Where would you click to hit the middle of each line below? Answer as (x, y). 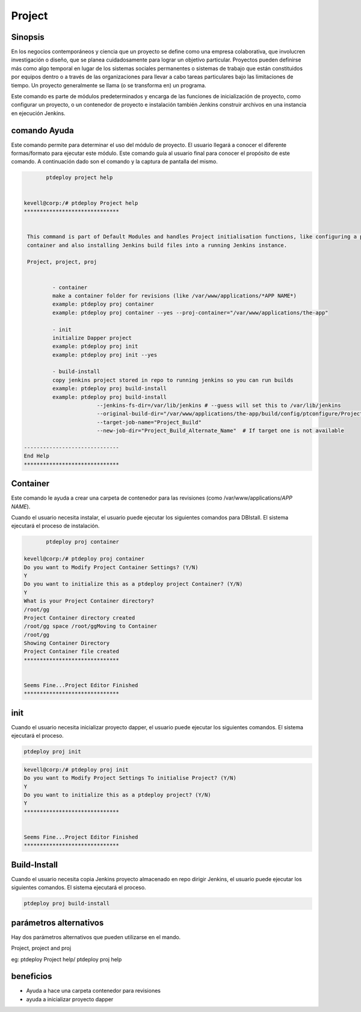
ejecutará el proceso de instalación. (55, 526)
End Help (37, 456)
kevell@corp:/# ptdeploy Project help (81, 203)
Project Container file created (72, 652)
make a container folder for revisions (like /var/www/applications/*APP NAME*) (174, 296)
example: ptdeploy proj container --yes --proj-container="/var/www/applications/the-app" (190, 313)
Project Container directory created (79, 618)
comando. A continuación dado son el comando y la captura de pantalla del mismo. (114, 162)
